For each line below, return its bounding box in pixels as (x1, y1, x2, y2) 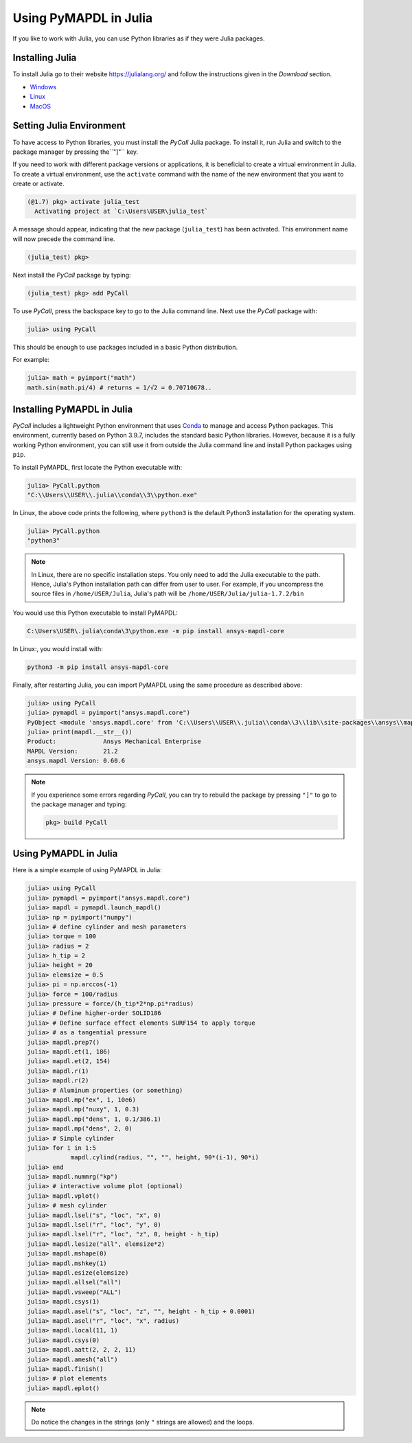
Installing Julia (12, 52, 77, 64)
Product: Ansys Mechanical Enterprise (27, 738, 202, 745)
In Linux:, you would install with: (12, 644, 103, 652)
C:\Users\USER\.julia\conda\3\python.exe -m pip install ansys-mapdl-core (27, 627, 285, 635)
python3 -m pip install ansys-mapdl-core (27, 663, 169, 671)
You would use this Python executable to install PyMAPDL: (12, 609, 179, 617)
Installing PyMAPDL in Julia (12, 403, 133, 415)
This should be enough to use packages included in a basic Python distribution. (12, 343, 238, 351)
